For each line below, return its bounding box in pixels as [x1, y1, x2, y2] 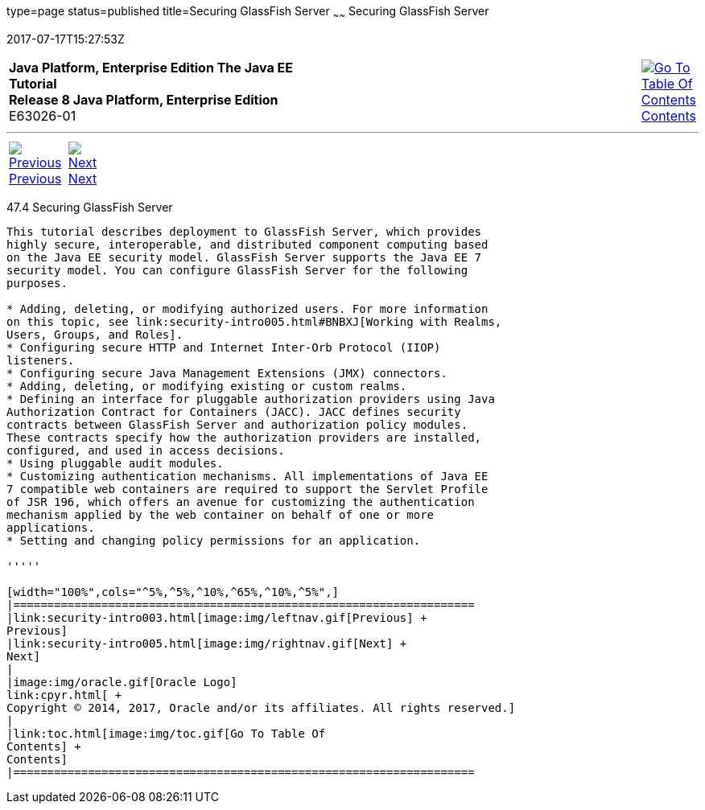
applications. [6, 520, 95, 534]
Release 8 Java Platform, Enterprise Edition [9, 91, 278, 108]
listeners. [6, 353, 75, 367]
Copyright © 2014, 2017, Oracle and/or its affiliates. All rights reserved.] [6, 701, 516, 714]
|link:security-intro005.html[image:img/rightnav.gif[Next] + [6, 636, 407, 650]
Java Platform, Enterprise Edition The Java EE [9, 59, 293, 76]
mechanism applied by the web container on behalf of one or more [6, 508, 435, 521]
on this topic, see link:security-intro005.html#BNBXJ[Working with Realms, [6, 315, 502, 328]
